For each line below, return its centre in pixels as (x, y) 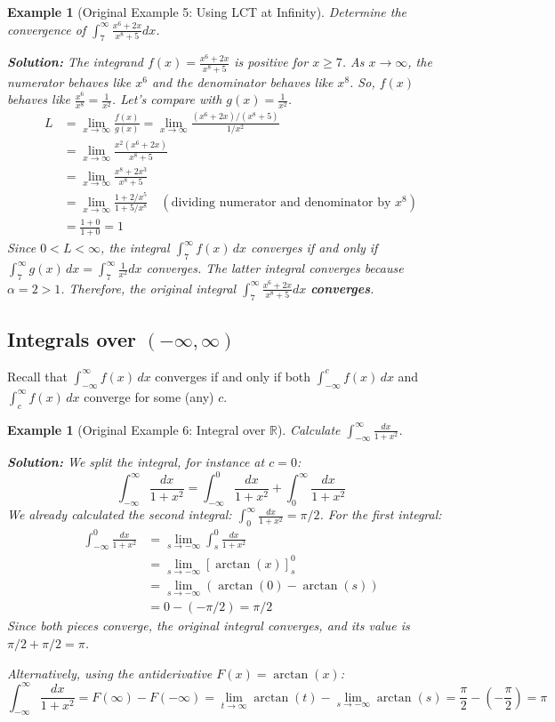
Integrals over (72, 339)
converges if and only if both (233, 376)
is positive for (271, 62)
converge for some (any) (149, 396)
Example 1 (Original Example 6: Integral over (137, 429)
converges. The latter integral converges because (275, 268)
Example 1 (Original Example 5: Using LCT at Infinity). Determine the (207, 12)
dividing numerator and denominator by (281, 202)
